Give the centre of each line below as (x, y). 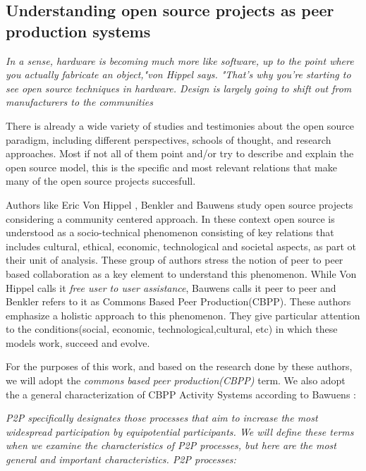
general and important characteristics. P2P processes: (121, 459)
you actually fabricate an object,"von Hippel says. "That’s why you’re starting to (178, 74)
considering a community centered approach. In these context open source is (170, 218)
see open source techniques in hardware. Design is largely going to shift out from (179, 88)
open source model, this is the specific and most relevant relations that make (171, 167)
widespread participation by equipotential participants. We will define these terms (180, 431)
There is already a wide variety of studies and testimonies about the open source (180, 125)
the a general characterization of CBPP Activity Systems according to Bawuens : (181, 394)
